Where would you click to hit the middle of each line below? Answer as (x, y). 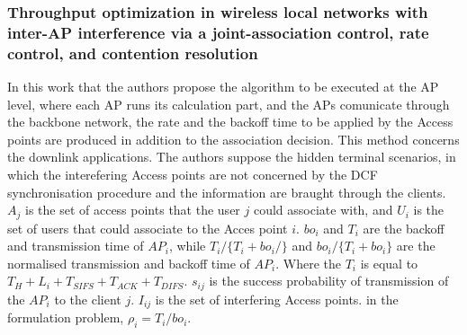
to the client (88, 299)
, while (187, 246)
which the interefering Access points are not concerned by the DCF (193, 175)
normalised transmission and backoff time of (129, 263)
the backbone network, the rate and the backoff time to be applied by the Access (230, 122)
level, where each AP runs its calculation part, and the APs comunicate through (229, 104)
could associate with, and (323, 210)
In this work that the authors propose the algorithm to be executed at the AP (223, 87)
